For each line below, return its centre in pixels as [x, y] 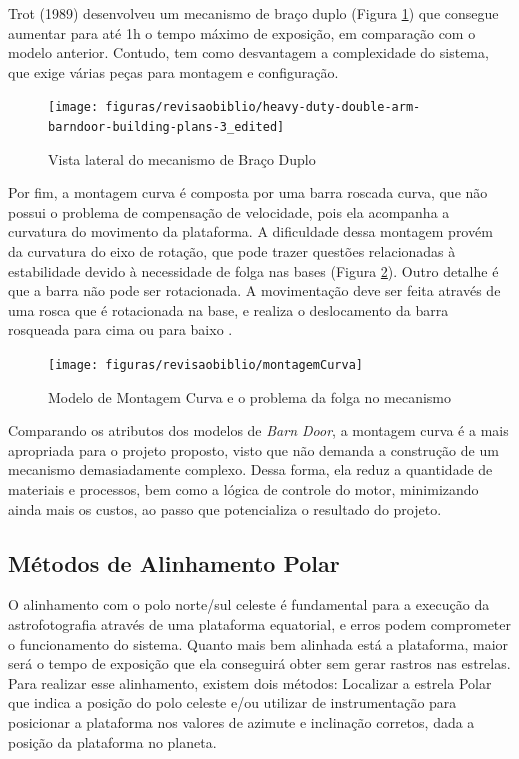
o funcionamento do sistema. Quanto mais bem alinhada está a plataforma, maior [258, 643]
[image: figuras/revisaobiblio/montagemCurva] [205, 365]
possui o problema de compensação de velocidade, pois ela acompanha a [229, 211]
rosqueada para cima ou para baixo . [120, 329]
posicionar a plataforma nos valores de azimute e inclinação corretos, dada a [241, 722]
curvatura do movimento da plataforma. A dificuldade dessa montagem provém [250, 231]
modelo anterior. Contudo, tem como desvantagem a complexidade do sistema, [248, 52]
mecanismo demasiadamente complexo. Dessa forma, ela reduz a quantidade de [250, 469]
